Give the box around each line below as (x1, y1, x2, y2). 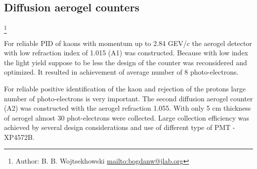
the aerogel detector (192, 38, 252, 48)
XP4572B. (4, 131, 35, 142)
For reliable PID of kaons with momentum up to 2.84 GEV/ (4, 38, 187, 48)
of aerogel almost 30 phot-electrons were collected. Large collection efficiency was (4, 112, 249, 123)
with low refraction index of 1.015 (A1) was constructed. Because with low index (4, 47, 249, 58)
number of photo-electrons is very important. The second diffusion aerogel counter (4, 93, 253, 103)
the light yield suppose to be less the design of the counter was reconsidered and (4, 57, 247, 67)
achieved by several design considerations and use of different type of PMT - (4, 122, 235, 132)
